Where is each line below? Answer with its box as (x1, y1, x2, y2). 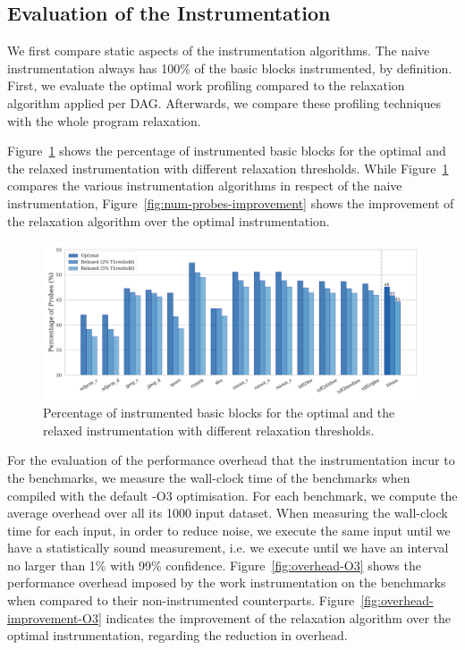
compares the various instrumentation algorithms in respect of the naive (7, 176, 402, 195)
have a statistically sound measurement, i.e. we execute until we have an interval (7, 538, 449, 557)
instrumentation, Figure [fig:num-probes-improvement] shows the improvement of (7, 193, 454, 212)
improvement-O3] (7, 608, 102, 627)
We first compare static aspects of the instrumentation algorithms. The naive (7, 41, 430, 60)
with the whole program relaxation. (7, 111, 201, 130)
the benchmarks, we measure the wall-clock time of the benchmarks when (7, 468, 410, 486)
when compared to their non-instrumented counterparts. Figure (7, 591, 355, 610)
